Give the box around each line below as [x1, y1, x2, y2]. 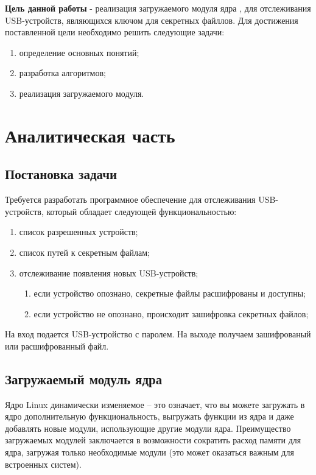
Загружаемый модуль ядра [5, 369, 163, 388]
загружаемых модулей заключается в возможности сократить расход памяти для [5, 434, 301, 446]
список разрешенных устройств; [19, 225, 138, 238]
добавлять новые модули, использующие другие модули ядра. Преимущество [5, 421, 291, 434]
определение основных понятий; [19, 46, 139, 58]
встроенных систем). [5, 457, 82, 470]
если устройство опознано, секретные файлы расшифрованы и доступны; [33, 287, 306, 300]
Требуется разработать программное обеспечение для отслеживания [5, 193, 256, 206]
